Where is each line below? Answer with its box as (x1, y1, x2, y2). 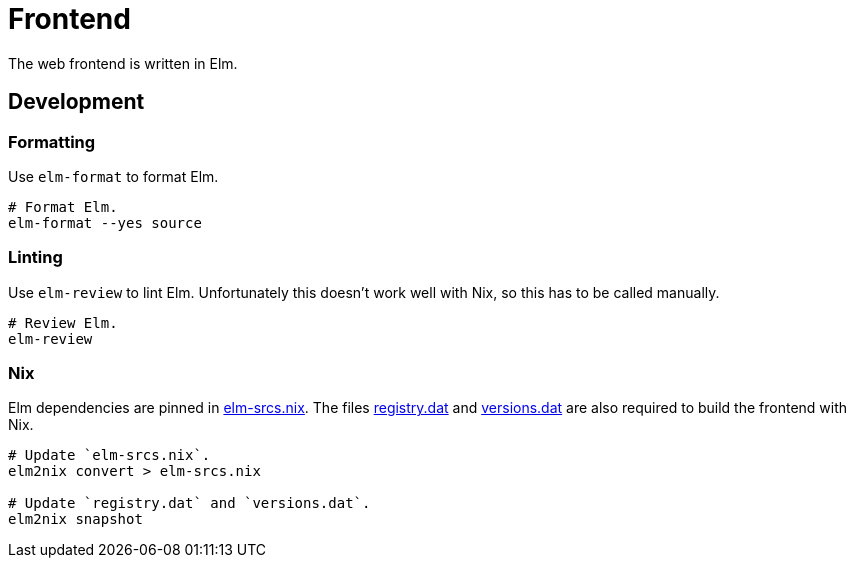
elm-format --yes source (8, 214, 202, 231)
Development (8, 89, 145, 115)
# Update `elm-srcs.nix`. (8, 447, 211, 464)
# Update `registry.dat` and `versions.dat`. (8, 495, 371, 512)
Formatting (8, 131, 96, 152)
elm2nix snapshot (8, 511, 143, 528)
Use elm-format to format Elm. (8, 167, 219, 185)
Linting (8, 247, 63, 268)
